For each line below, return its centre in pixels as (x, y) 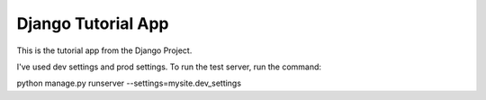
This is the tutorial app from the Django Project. (104, 50)
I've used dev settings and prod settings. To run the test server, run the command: (169, 67)
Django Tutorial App (93, 23)
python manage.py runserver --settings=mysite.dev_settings (129, 83)
